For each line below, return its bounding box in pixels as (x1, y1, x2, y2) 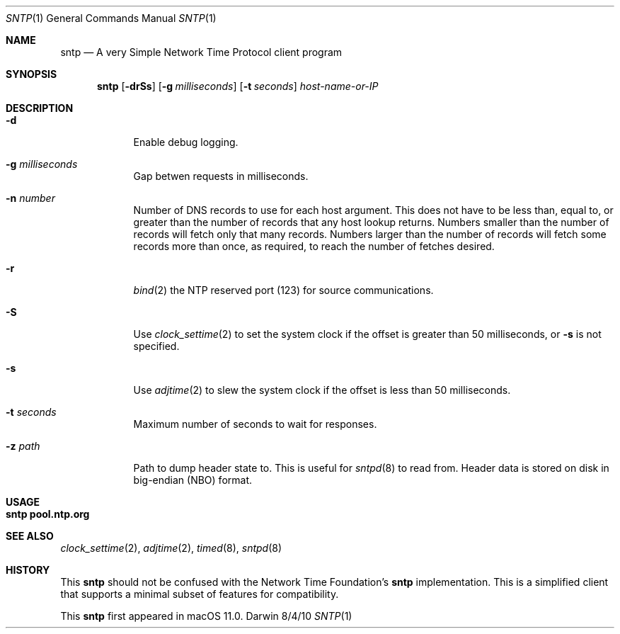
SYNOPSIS (6, 68, 57, 80)
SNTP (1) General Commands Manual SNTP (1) (6, 12, 217, 24)
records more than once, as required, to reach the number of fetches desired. (133, 240, 495, 252)
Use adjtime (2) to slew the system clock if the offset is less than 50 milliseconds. (133, 384, 511, 396)
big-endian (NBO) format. (133, 474, 253, 486)
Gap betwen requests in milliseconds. (133, 170, 309, 182)
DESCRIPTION (6, 102, 74, 114)
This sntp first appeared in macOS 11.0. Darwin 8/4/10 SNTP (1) (60, 610, 352, 622)
